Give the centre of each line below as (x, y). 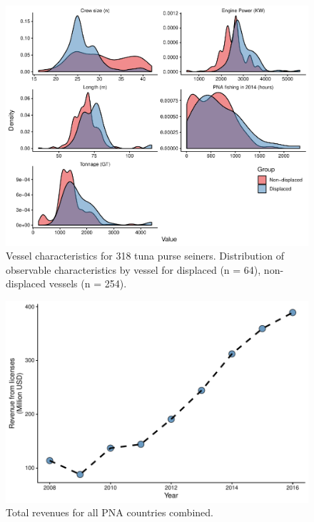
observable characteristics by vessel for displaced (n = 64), (133, 269)
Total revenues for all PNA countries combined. (110, 512)
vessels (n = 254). (88, 283)
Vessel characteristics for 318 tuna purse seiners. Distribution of (145, 256)
